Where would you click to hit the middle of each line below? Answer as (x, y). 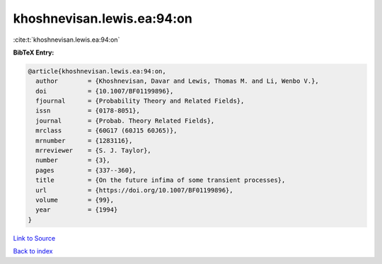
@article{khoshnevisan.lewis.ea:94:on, (97, 71)
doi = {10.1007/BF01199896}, (105, 91)
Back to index (33, 251)
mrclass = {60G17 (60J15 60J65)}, (106, 131)
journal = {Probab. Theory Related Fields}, (125, 121)
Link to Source (34, 238)
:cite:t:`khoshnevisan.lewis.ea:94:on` (66, 40)
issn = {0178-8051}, (88, 111)
